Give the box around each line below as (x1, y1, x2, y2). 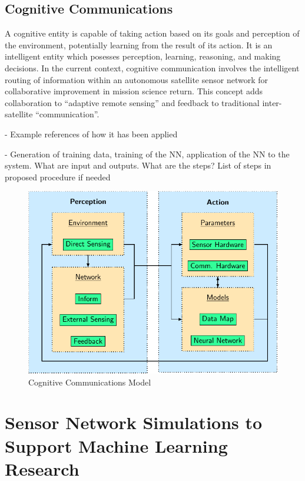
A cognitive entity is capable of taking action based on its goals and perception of (5, 27, 300, 39)
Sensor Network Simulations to (5, 410, 263, 434)
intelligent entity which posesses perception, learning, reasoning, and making (5, 50, 281, 62)
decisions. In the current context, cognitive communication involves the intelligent (5, 61, 300, 74)
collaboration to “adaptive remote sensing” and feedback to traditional (5, 96, 260, 108)
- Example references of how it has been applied (5, 127, 178, 140)
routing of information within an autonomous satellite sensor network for (5, 73, 268, 85)
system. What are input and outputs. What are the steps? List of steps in (5, 159, 271, 172)
